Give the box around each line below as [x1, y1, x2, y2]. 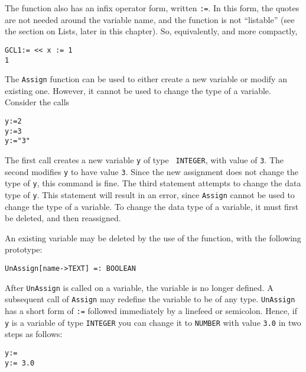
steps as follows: [5, 328, 63, 340]
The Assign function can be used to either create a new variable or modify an [5, 73, 287, 85]
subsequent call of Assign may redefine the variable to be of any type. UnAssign [5, 293, 295, 305]
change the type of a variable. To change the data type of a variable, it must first [5, 200, 299, 212]
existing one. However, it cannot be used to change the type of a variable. [5, 84, 271, 96]
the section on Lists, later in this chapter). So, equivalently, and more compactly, [5, 25, 298, 37]
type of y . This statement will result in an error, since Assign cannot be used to [5, 188, 295, 200]
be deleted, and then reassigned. [5, 212, 121, 224]
